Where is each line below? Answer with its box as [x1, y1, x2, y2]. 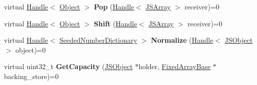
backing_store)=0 [4, 71, 59, 81]
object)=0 [15, 44, 46, 55]
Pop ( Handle [94, 1, 134, 11]
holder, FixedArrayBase [138, 61, 211, 72]
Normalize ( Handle [151, 35, 213, 45]
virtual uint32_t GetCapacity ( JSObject [4, 61, 133, 72]
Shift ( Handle [94, 18, 137, 28]
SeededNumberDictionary [60, 35, 137, 45]
